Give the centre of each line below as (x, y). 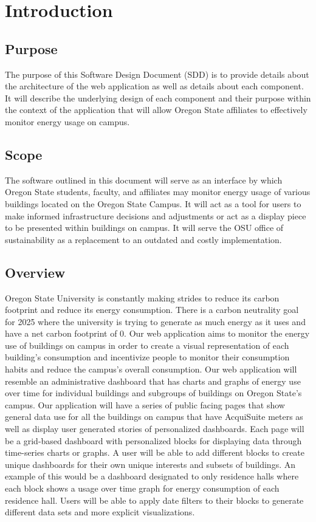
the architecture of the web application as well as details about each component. (154, 86)
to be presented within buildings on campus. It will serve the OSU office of (144, 228)
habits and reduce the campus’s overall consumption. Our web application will (151, 369)
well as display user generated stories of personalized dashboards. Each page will (155, 429)
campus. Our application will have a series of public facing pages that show (145, 404)
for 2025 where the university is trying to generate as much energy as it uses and (155, 321)
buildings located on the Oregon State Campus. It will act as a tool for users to (153, 203)
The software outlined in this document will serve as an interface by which (144, 180)
